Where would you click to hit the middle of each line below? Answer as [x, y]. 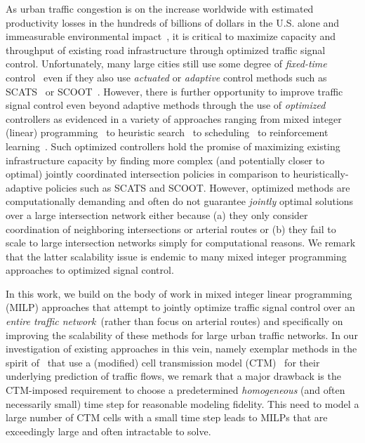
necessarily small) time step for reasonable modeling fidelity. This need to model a [182, 403]
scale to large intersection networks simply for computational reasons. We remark [181, 243]
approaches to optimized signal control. [90, 270]
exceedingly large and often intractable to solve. [108, 431]
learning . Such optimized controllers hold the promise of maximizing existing [173, 146]
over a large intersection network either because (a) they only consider [157, 214]
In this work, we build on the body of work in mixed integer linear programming [179, 293]
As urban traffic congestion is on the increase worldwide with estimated [160, 8]
